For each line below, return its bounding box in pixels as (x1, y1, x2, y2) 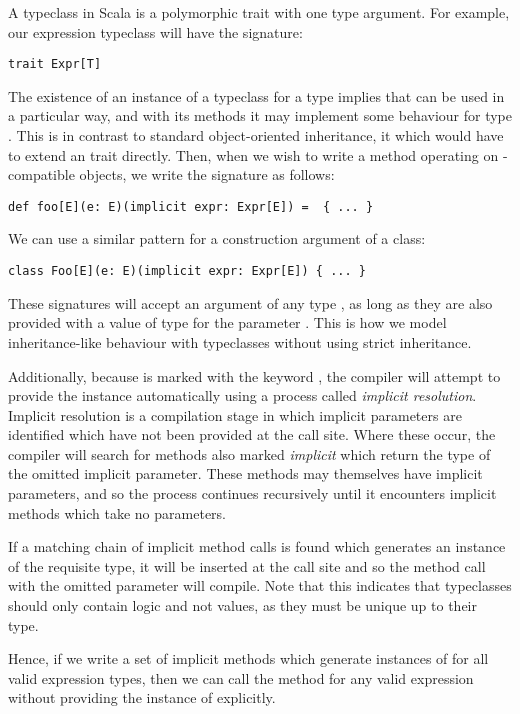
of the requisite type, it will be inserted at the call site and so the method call (8, 555, 486, 576)
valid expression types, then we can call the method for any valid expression (8, 667, 474, 688)
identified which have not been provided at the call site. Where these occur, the (8, 424, 496, 445)
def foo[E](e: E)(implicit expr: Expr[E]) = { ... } (8, 199, 374, 214)
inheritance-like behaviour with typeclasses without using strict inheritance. (8, 331, 472, 352)
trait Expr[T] (8, 57, 102, 72)
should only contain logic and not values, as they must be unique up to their (8, 595, 477, 616)
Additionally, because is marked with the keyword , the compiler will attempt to (8, 365, 501, 386)
